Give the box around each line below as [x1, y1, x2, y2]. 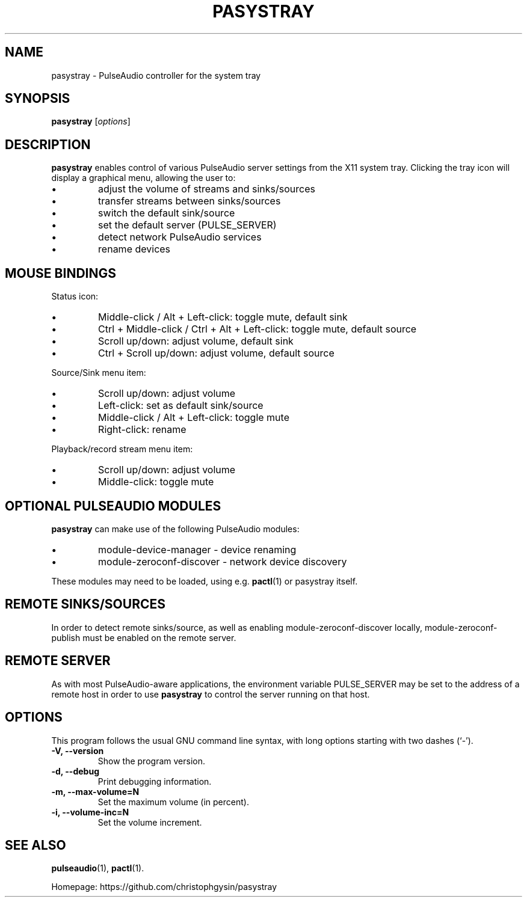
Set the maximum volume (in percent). [97, 796, 249, 807]
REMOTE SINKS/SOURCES [5, 597, 165, 612]
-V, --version [51, 745, 104, 756]
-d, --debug [51, 765, 99, 776]
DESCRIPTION [5, 137, 91, 152]
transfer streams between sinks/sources [98, 195, 281, 207]
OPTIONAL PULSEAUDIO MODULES [5, 498, 221, 514]
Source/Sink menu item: [51, 367, 146, 378]
